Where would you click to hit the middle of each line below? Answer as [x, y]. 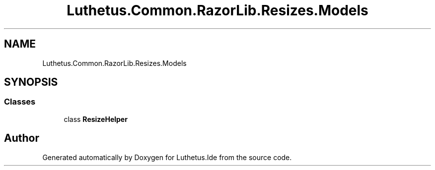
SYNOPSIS [31, 82]
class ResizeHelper [96, 119]
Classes [20, 102]
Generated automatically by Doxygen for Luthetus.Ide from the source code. [167, 157]
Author [22, 138]
